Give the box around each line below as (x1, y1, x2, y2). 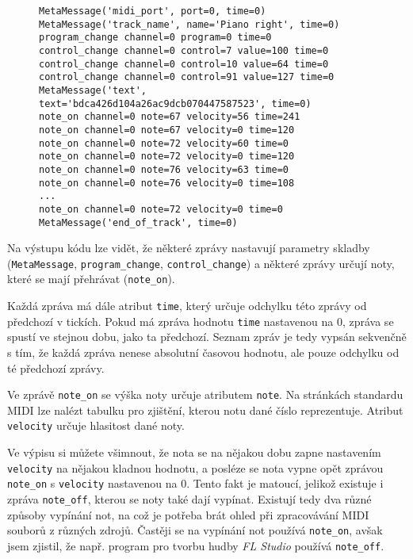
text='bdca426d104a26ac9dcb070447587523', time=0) (39, 98, 312, 109)
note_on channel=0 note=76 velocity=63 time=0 (39, 163, 289, 175)
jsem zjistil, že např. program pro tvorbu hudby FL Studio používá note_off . (7, 537, 384, 553)
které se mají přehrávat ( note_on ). (7, 270, 175, 287)
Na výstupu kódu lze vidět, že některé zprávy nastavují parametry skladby (7, 239, 370, 256)
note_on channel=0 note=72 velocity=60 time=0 (39, 137, 289, 149)
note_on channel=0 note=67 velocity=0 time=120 (39, 124, 295, 136)
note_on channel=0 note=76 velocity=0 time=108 (39, 177, 295, 189)
